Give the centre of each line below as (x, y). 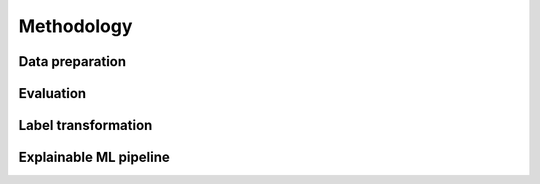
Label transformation (85, 125)
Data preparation (72, 61)
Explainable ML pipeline (94, 157)
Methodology (75, 26)
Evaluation (52, 93)
